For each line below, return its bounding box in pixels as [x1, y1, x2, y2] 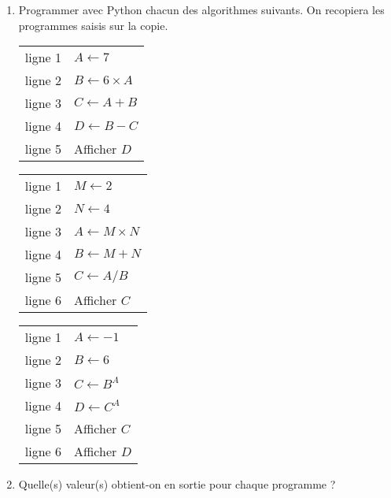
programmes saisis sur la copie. [18, 17, 168, 33]
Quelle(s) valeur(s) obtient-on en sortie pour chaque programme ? [18, 476, 336, 492]
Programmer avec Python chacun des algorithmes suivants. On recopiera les [18, 2, 385, 17]
